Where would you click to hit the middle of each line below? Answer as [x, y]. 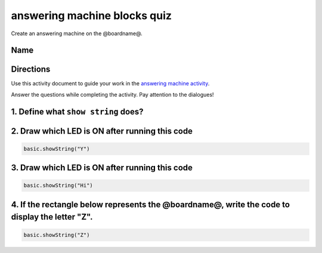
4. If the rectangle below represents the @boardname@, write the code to [151, 204]
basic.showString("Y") [57, 149]
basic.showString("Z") [57, 235]
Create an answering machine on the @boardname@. [77, 33]
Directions [31, 70]
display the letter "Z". [52, 217]
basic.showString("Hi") [58, 186]
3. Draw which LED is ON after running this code [102, 168]
